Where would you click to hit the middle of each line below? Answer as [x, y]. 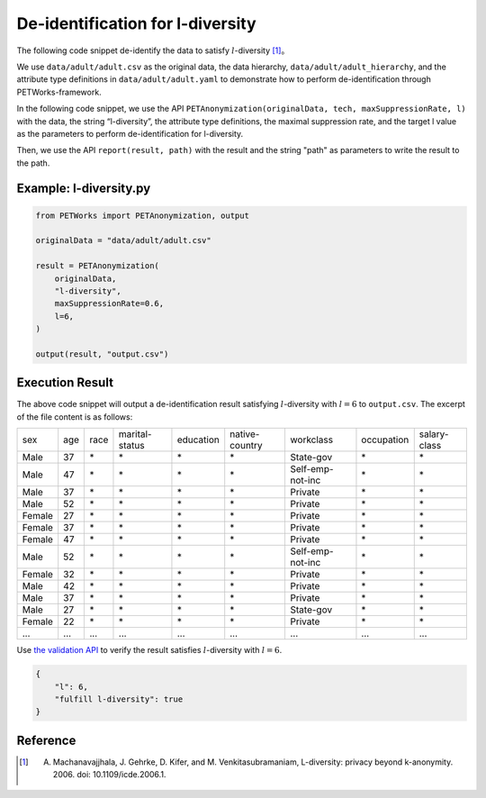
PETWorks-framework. [59, 92]
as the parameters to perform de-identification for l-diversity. [130, 133]
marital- [135, 434]
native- [245, 434]
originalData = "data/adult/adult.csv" [123, 240]
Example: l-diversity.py [84, 189]
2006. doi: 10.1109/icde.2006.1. [109, 775]
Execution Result [65, 383]
